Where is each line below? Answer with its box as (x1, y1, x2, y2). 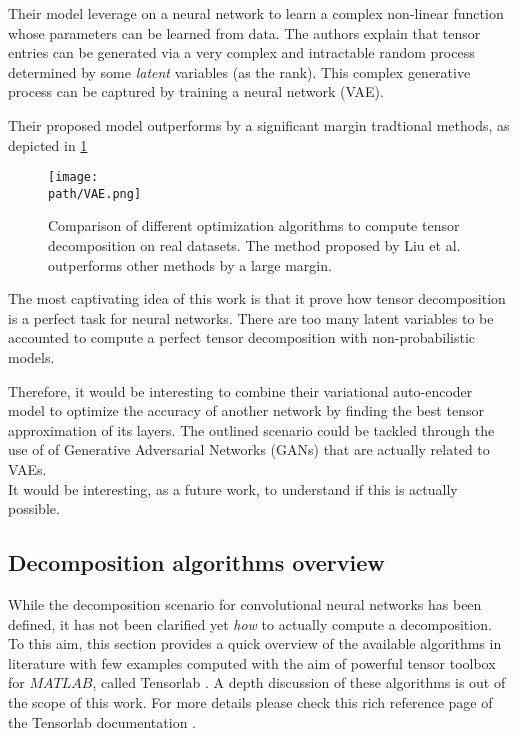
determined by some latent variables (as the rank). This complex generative (8, 61, 471, 82)
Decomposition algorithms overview (8, 547, 385, 578)
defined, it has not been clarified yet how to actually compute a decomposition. (8, 613, 492, 634)
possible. (8, 498, 60, 519)
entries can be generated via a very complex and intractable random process (8, 42, 475, 63)
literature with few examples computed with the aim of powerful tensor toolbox (8, 652, 496, 673)
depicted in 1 (8, 134, 88, 155)
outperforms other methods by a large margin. (48, 254, 332, 275)
